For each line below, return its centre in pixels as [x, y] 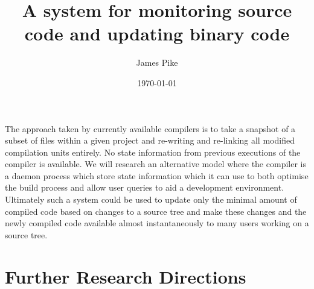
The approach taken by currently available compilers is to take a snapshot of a [150, 128]
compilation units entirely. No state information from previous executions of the [153, 152]
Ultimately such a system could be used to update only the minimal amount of [151, 199]
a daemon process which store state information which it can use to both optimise [157, 175]
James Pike [157, 62]
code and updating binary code [157, 33]
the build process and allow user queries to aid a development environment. [145, 187]
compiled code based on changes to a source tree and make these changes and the [156, 211]
